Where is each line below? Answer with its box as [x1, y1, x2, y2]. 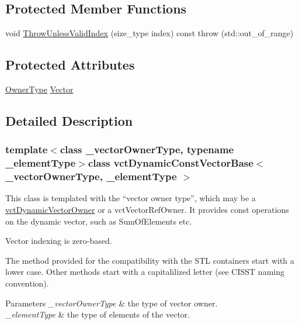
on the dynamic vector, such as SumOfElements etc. [5, 215, 192, 227]
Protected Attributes [5, 56, 135, 74]
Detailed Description [5, 111, 133, 129]
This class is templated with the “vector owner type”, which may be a [5, 192, 256, 204]
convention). [5, 277, 49, 289]
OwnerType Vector [5, 83, 74, 95]
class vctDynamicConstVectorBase [88, 156, 253, 170]
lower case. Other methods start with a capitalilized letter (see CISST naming [5, 266, 284, 278]
